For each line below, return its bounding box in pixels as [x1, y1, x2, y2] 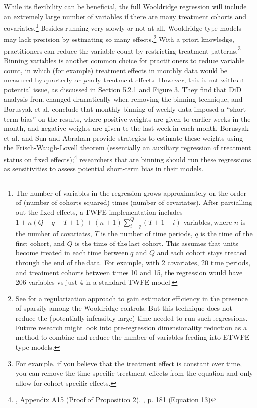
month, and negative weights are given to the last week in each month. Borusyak [4, 123, 249, 133]
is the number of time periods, [101, 228, 193, 239]
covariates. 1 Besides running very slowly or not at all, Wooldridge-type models [4, 21, 241, 33]
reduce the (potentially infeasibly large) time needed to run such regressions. [15, 313, 248, 323]
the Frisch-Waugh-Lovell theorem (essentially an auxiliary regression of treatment [4, 142, 251, 153]
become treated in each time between [15, 247, 128, 258]
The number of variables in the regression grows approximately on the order [15, 187, 246, 198]
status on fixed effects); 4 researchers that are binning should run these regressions [4, 152, 251, 164]
